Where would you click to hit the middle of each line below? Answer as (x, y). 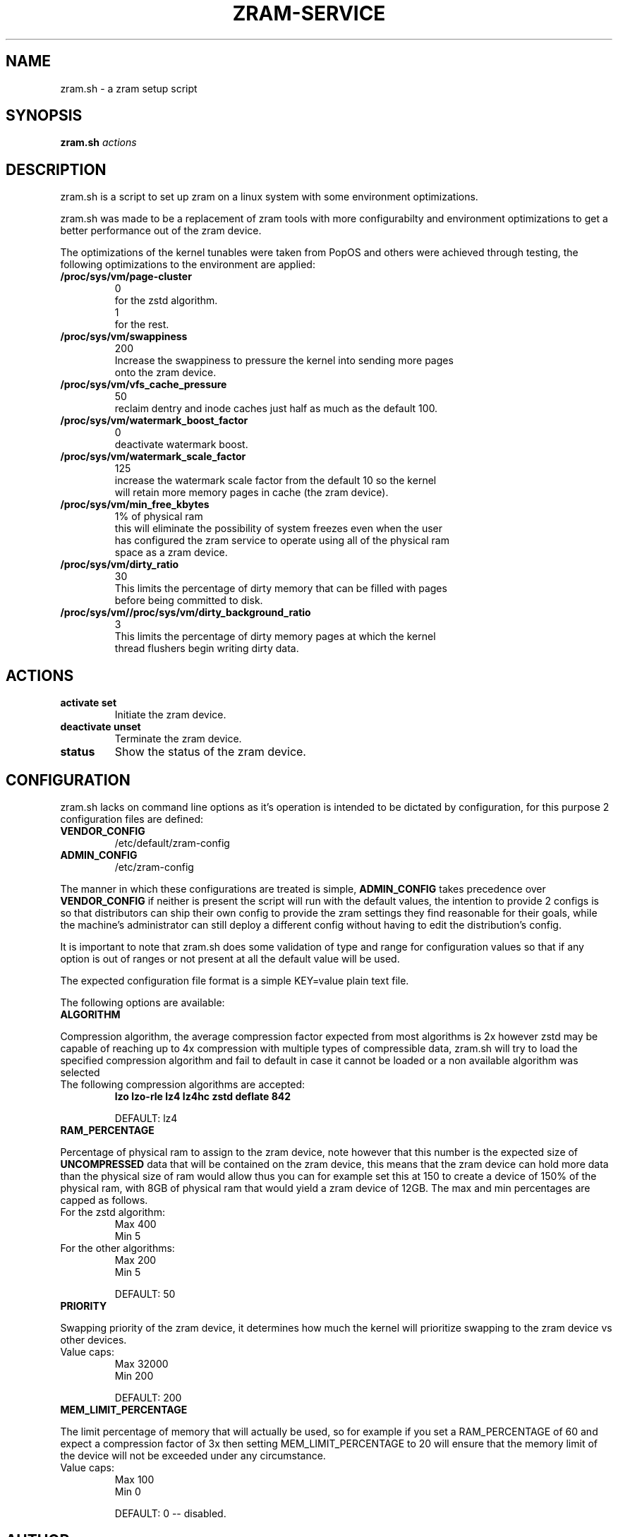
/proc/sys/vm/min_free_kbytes (135, 505)
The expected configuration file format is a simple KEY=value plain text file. (235, 980)
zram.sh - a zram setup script (129, 88)
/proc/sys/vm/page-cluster (126, 277)
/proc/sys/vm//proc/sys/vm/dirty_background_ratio (186, 613)
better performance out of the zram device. (161, 231)
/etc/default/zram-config (172, 843)
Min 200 (134, 1375)
